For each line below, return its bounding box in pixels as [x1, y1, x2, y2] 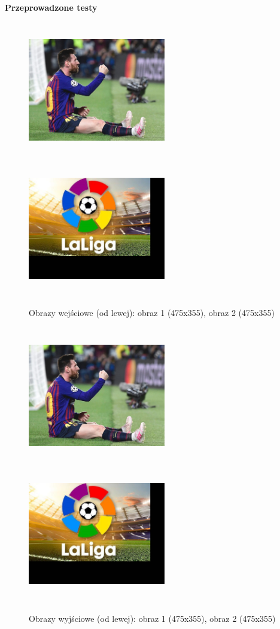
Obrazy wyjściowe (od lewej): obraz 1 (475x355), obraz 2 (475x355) [29, 612, 276, 624]
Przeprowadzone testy [5, 1, 98, 13]
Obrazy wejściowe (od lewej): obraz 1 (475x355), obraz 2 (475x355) [29, 306, 275, 319]
